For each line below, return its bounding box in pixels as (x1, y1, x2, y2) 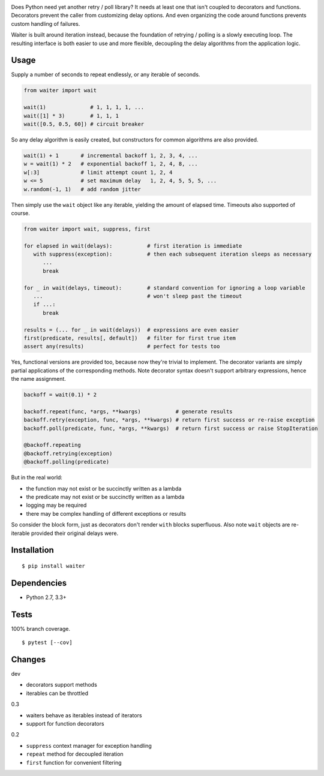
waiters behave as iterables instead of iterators (26, 711, 142, 719)
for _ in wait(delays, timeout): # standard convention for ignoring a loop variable (23, 284, 305, 291)
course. (11, 209, 30, 216)
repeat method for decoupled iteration (26, 750, 124, 758)
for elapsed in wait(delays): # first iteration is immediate (23, 242, 242, 249)
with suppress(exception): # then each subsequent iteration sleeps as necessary (33, 251, 312, 258)
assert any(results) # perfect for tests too (23, 343, 220, 350)
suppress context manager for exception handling (26, 742, 152, 749)
